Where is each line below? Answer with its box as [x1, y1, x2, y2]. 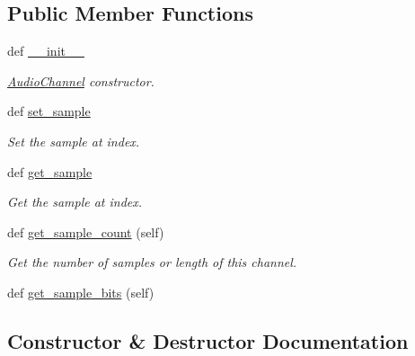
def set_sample [7, 102, 91, 120]
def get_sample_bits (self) [7, 282, 155, 301]
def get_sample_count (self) [7, 222, 164, 241]
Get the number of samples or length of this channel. [7, 253, 297, 271]
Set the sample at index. [7, 131, 140, 150]
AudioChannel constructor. [7, 71, 155, 90]
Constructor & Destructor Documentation [7, 326, 409, 354]
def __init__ [7, 41, 84, 60]
